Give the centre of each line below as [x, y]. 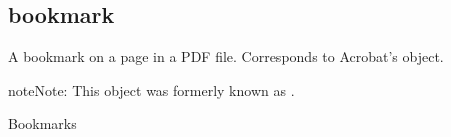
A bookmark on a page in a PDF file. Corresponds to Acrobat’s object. [226, 56]
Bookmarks [42, 123]
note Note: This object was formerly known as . [151, 89]
